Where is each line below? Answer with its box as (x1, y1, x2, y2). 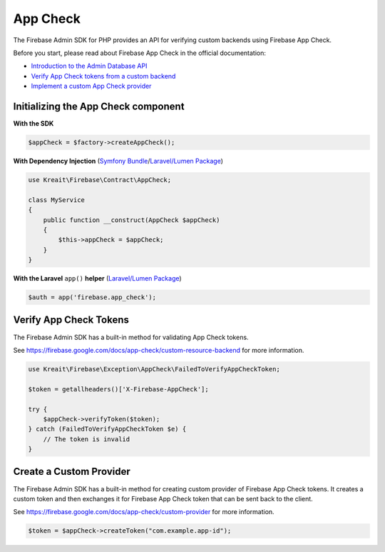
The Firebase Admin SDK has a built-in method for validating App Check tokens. (13, 333, 249, 341)
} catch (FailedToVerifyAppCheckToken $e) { (28, 425, 187, 433)
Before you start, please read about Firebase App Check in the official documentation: (13, 49, 267, 57)
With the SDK (13, 119, 54, 128)
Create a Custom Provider (13, 466, 131, 478)
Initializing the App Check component (13, 100, 185, 112)
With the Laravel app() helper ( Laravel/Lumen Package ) (13, 274, 182, 283)
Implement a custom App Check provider (31, 82, 152, 91)
